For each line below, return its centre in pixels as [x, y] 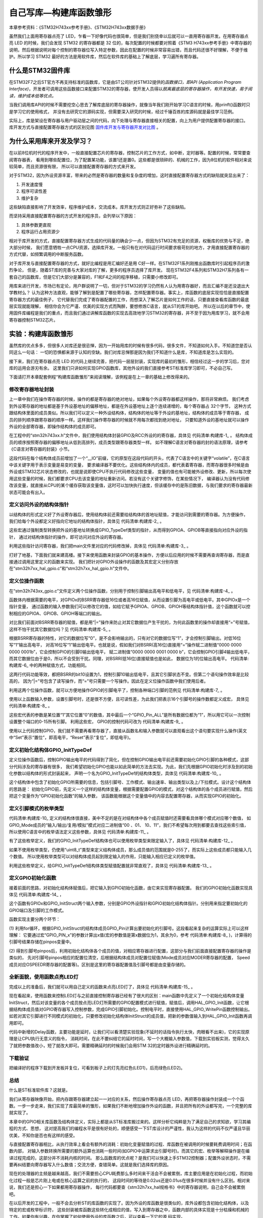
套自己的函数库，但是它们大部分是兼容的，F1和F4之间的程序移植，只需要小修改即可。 [95, 277]
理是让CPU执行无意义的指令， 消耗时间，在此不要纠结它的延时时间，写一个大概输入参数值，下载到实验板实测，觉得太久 [129, 1039]
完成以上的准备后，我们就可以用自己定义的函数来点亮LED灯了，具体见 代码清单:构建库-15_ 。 [102, 987]
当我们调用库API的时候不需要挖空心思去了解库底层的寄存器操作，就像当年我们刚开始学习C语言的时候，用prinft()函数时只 [130, 105]
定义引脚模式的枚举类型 [37, 808]
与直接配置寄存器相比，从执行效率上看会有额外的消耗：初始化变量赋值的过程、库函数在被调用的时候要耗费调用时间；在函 [131, 1144]
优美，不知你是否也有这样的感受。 [43, 1135]
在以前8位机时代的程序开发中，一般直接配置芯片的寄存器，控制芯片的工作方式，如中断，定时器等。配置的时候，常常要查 [130, 153]
